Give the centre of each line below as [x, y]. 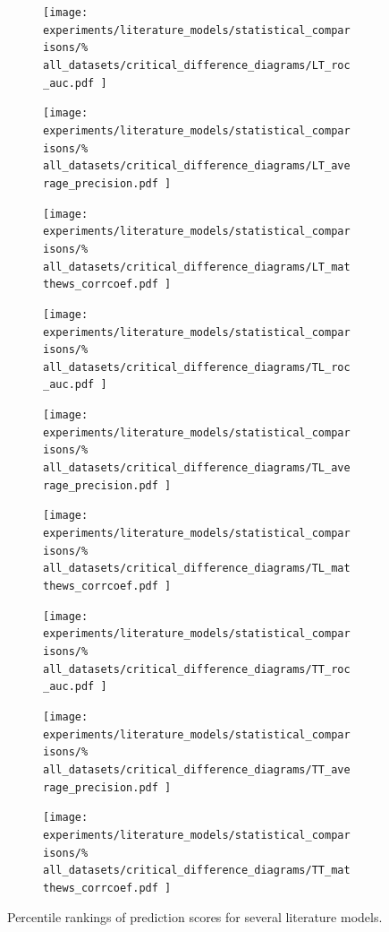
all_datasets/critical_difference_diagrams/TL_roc [197, 367]
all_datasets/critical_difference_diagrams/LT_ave [197, 166]
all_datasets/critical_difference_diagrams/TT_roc [197, 669]
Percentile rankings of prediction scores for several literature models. [195, 916]
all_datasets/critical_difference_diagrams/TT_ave [197, 769]
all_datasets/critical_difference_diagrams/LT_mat [197, 267]
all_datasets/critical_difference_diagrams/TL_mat [197, 569]
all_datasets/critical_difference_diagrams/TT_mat [197, 871]
